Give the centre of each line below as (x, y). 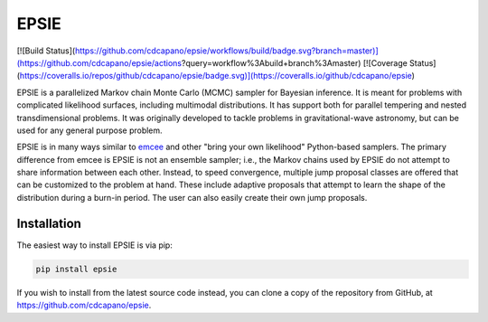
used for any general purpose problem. (89, 130)
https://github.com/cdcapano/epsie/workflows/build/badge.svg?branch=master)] (226, 51)
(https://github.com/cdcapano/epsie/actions (99, 62)
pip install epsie (76, 269)
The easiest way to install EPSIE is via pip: (95, 245)
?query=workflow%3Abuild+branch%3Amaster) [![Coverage (295, 62)
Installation (49, 223)
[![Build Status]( (46, 51)
